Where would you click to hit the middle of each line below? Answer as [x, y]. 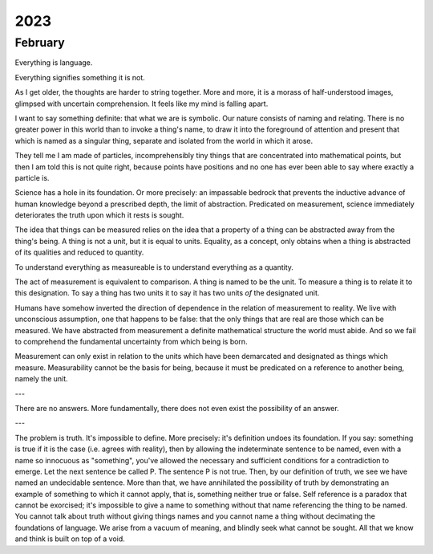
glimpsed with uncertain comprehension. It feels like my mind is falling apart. [142, 104]
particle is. [32, 177]
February [40, 43]
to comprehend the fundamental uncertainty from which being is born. [131, 341]
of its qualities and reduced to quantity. [79, 252]
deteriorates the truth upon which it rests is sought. [99, 215]
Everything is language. [54, 63]
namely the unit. [41, 379]
